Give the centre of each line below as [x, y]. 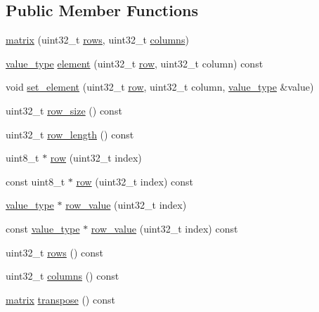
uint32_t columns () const [63, 276]
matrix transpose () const [60, 299]
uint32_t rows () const [55, 252]
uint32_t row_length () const [70, 134]
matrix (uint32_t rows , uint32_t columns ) [97, 40]
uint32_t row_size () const [64, 110]
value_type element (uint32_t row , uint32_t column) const [135, 63]
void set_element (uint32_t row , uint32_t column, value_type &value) [160, 87]
